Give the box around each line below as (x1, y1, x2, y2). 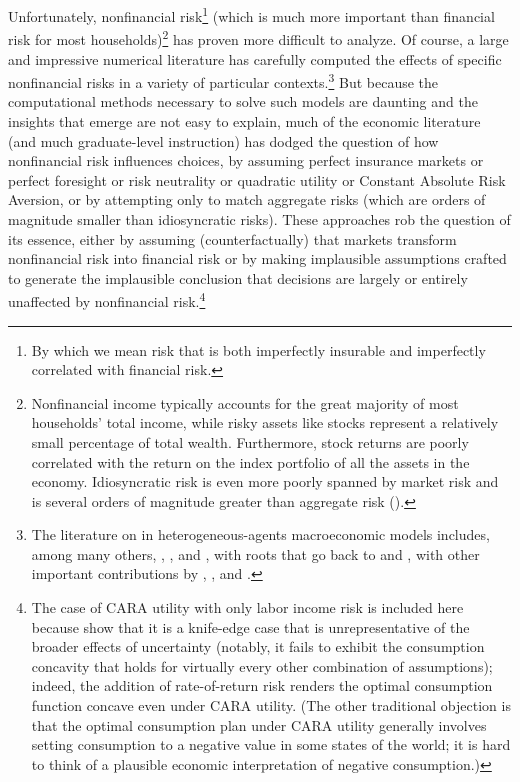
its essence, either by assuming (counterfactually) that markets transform (8, 228, 457, 249)
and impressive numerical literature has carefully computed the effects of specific (8, 48, 502, 69)
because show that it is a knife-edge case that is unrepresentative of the (31, 616, 470, 637)
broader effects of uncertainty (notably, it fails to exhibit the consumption (31, 636, 485, 657)
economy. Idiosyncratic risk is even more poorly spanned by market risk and (31, 471, 499, 492)
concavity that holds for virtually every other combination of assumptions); (31, 655, 493, 676)
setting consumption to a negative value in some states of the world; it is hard (31, 734, 511, 755)
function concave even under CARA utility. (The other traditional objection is (31, 695, 511, 716)
